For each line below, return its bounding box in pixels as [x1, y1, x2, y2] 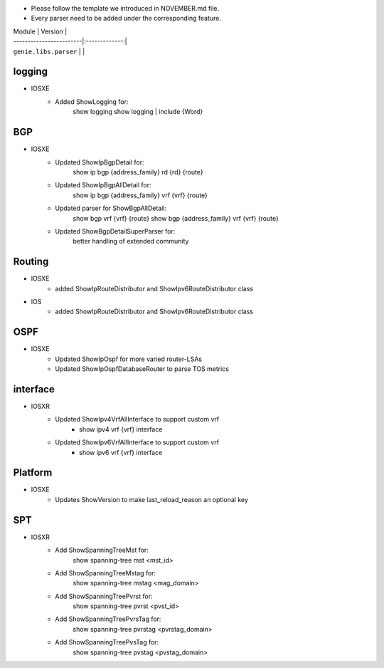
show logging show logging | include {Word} [73, 108, 203, 116]
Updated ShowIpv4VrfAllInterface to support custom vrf [55, 415, 220, 424]
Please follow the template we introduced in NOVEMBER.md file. [31, 4, 220, 12]
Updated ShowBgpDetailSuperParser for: [55, 226, 176, 235]
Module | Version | [13, 27, 68, 36]
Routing [13, 256, 49, 268]
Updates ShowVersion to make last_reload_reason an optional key [55, 495, 249, 503]
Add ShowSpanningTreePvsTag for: [55, 638, 159, 647]
